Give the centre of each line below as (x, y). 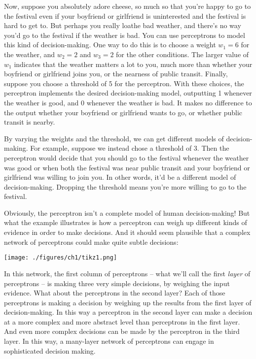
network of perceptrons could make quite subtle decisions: (91, 242)
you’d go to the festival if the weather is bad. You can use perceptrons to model (125, 35)
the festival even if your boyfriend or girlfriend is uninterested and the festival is (125, 16)
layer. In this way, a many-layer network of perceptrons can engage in (109, 341)
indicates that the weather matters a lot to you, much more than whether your (133, 64)
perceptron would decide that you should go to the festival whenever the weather (127, 157)
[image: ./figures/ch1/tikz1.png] (61, 258)
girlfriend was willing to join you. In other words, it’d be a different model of (120, 177)
